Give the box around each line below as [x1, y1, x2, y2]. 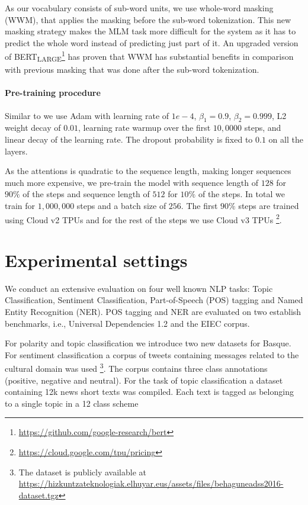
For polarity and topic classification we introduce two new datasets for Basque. [5, 337, 291, 349]
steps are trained [238, 199, 299, 211]
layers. [5, 144, 28, 157]
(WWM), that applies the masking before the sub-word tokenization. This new [5, 13, 291, 25]
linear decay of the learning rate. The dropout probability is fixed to [5, 133, 253, 145]
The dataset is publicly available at [18, 465, 147, 478]
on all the [268, 133, 303, 145]
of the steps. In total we [198, 188, 285, 200]
